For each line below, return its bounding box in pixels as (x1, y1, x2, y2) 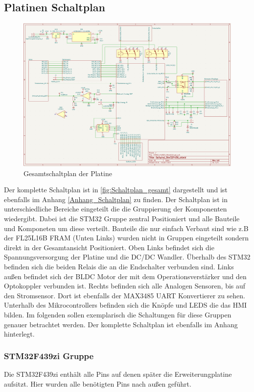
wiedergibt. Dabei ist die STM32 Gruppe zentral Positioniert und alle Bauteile (4, 213, 240, 224)
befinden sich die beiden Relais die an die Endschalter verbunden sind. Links (4, 261, 234, 272)
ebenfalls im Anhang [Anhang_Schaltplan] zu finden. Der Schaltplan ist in (4, 194, 228, 204)
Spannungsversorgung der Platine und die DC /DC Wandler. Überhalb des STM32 (4, 252, 251, 262)
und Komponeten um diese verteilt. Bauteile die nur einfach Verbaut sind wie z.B (4, 223, 249, 233)
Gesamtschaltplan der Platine (23, 168, 112, 178)
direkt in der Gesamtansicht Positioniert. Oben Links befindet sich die (4, 242, 214, 252)
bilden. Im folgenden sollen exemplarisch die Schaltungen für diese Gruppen (4, 310, 231, 320)
